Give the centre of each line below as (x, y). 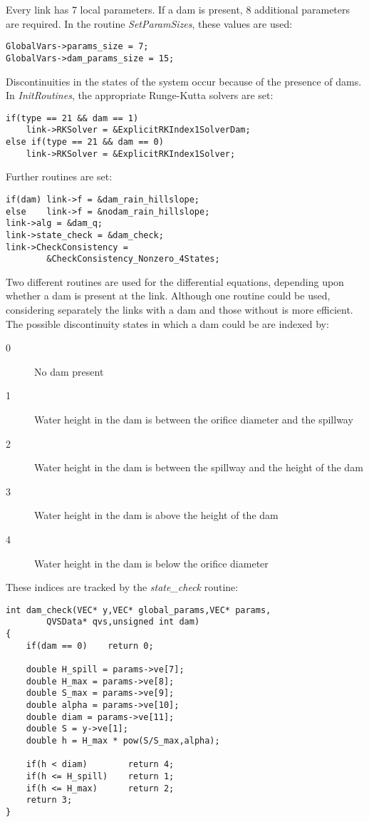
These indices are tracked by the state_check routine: (122, 587)
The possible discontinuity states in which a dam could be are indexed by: (167, 323)
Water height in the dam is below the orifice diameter (151, 563)
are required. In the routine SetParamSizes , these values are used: (149, 23)
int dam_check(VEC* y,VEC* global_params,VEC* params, (139, 610)
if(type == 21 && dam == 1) (72, 118)
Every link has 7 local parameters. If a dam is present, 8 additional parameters (178, 9)
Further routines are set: (59, 176)
